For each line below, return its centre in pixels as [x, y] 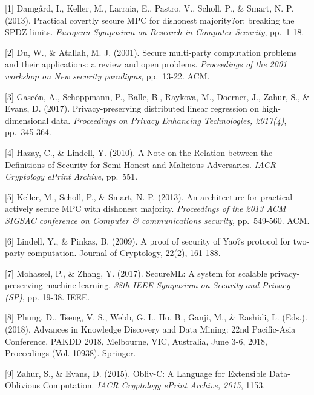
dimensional [27, 120]
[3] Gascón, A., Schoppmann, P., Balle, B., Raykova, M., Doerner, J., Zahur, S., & [157, 96]
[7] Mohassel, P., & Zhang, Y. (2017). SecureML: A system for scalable [136, 273]
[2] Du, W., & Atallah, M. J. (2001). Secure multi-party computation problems [151, 52]
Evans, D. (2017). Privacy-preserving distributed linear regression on [132, 108]
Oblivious [23, 385]
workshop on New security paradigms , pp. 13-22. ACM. [107, 76]
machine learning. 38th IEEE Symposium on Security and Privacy [168, 285]
